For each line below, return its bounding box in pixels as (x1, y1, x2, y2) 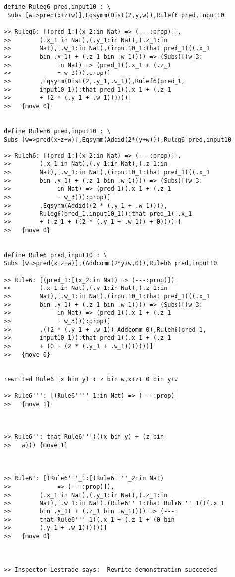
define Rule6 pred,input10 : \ (4, 251, 107, 259)
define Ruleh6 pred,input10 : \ (4, 127, 111, 135)
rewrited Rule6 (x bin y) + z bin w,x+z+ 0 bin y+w (4, 375, 178, 383)
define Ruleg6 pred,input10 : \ (4, 3, 111, 10)
